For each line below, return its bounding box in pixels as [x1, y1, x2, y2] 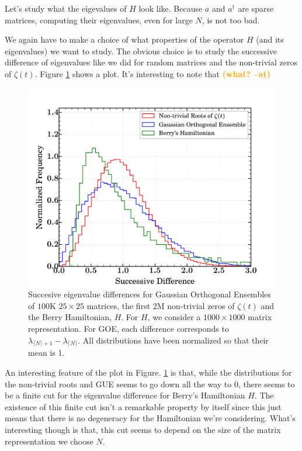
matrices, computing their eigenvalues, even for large [5, 13, 193, 26]
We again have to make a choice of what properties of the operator [5, 33, 244, 46]
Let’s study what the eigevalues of [5, 2, 127, 14]
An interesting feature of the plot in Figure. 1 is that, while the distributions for [5, 366, 292, 379]
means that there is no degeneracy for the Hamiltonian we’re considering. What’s [5, 412, 296, 424]
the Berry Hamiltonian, [28, 311, 112, 323]
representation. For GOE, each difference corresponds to [28, 322, 229, 335]
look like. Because [138, 2, 203, 14]
